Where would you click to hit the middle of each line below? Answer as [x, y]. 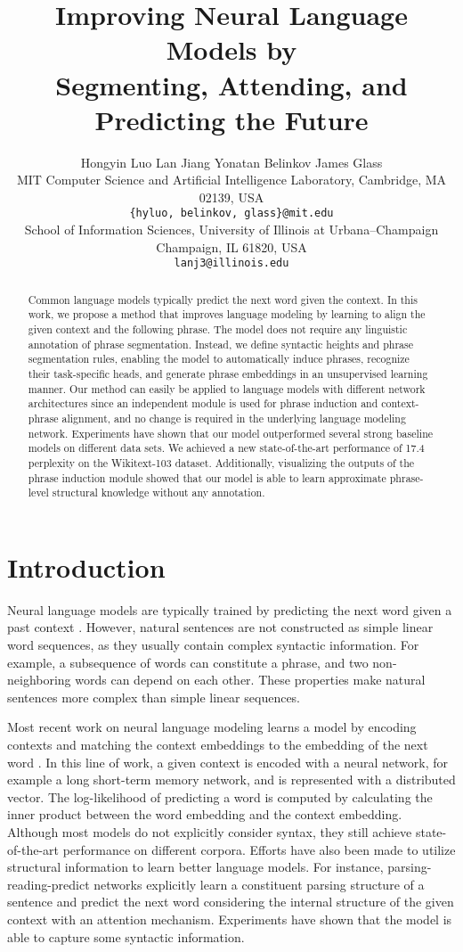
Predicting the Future [231, 119]
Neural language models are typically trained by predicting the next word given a [230, 609]
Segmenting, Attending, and [231, 84]
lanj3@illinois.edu [231, 263]
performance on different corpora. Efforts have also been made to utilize [259, 849]
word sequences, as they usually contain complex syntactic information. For [213, 645]
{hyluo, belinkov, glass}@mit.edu [231, 213]
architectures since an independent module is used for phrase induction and [203, 403]
